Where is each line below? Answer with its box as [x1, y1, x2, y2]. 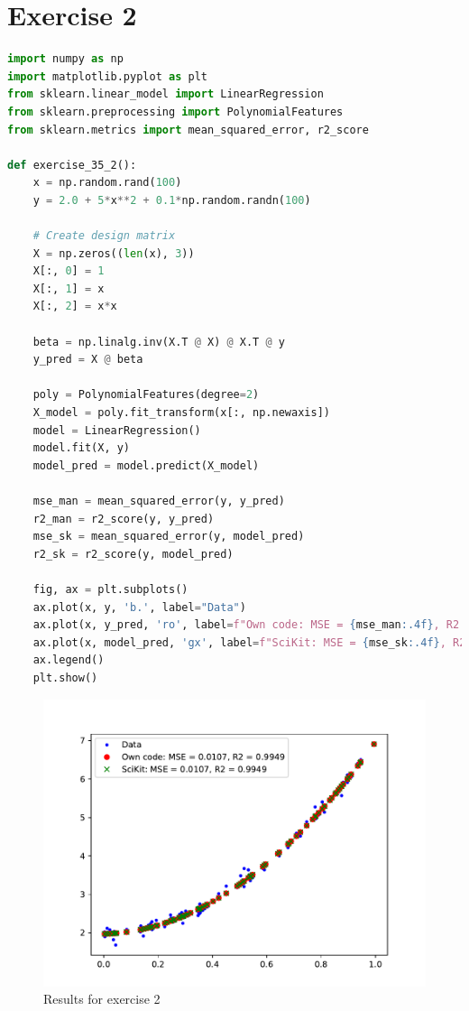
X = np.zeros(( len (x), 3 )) [32, 246, 195, 260]
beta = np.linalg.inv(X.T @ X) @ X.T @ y [32, 335, 285, 348]
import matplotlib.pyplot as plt [7, 70, 207, 83]
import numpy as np [7, 52, 124, 66]
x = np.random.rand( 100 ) [32, 176, 182, 190]
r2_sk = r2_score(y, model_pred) [32, 547, 234, 561]
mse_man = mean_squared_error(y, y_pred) [32, 494, 285, 507]
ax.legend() [32, 654, 105, 667]
